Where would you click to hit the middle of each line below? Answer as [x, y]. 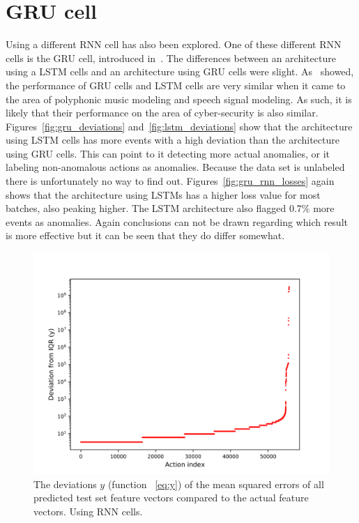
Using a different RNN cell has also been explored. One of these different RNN [174, 44]
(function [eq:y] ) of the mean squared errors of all [216, 484]
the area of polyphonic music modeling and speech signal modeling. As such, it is [179, 99]
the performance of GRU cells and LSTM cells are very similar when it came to [176, 85]
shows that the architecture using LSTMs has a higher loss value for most [163, 194]
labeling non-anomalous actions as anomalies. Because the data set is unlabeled [175, 167]
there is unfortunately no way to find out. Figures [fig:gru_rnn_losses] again [170, 181]
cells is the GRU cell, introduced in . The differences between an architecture [171, 58]
